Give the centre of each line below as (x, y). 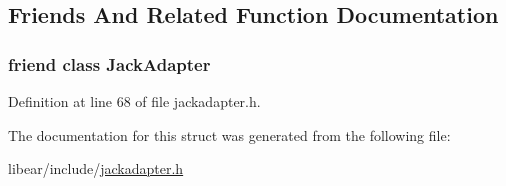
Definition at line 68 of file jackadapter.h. (134, 101)
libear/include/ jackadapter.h (96, 168)
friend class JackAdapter (109, 63)
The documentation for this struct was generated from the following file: (229, 134)
